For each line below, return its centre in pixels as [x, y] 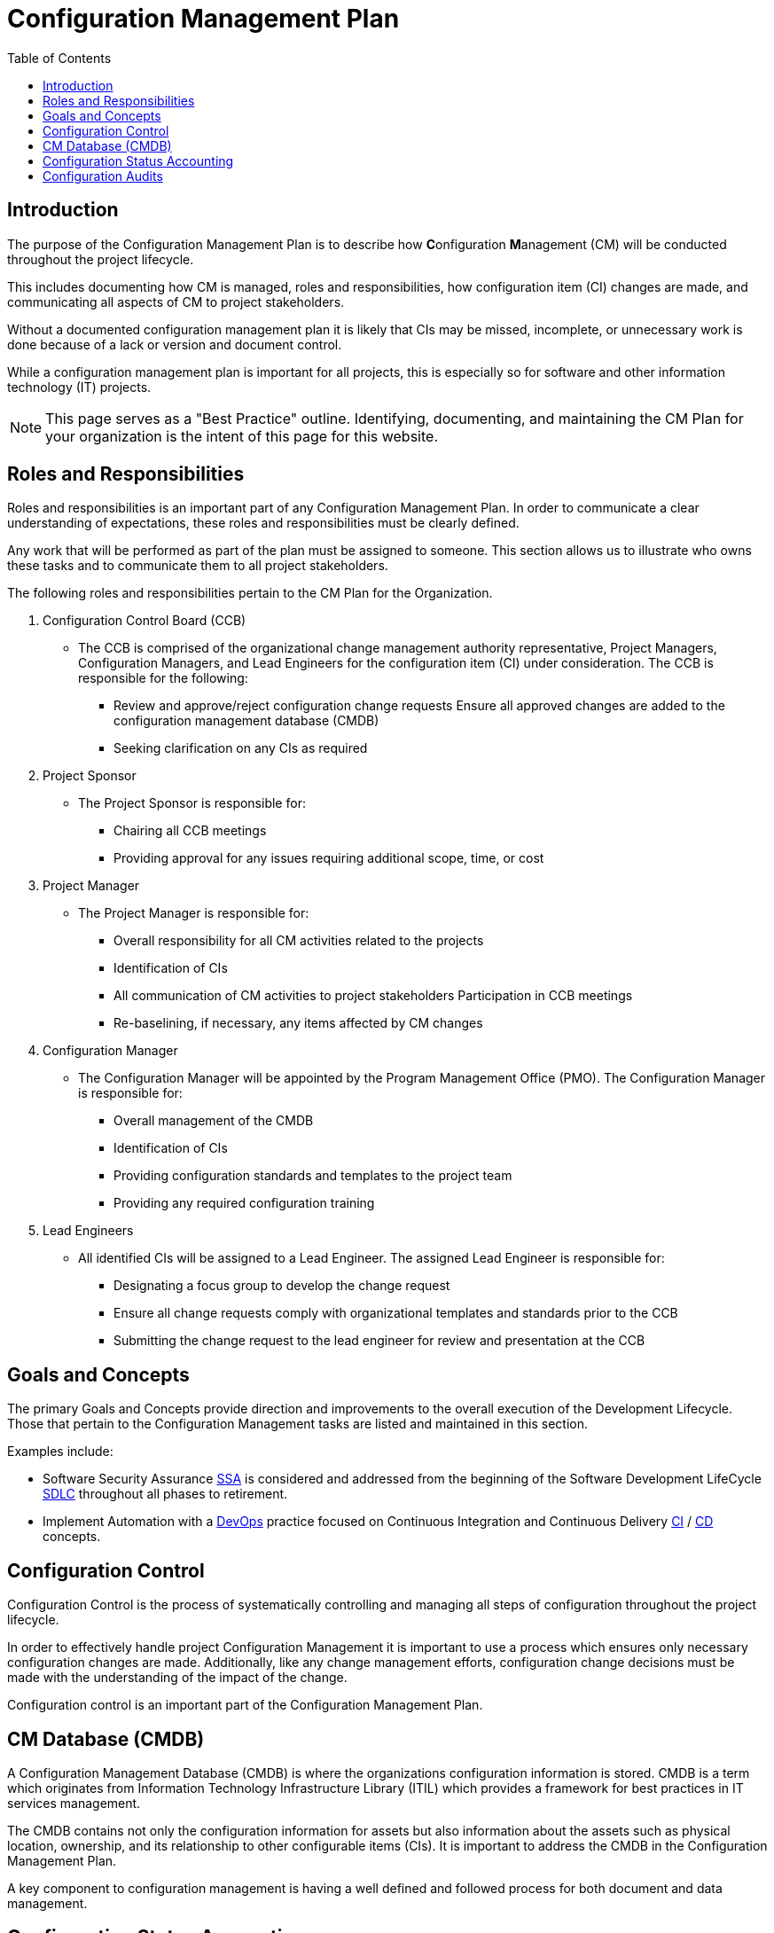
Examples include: [60, 1452]
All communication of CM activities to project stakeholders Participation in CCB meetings [373, 996]
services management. [74, 1803]
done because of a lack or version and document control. [175, 344]
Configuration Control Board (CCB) [145, 621]
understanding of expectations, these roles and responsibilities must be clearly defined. [263, 523]
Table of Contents [59, 58]
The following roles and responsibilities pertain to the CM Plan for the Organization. [250, 593]
